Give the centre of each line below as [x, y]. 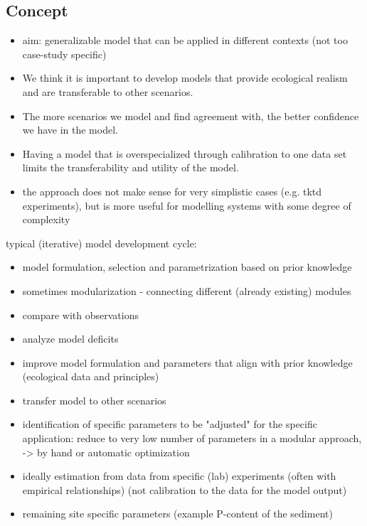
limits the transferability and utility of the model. [131, 167]
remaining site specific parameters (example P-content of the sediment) [177, 514]
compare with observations [80, 315]
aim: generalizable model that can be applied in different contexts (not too [185, 40]
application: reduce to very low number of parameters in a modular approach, [192, 438]
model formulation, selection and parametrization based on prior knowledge [187, 267]
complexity [46, 219]
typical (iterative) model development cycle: [101, 243]
